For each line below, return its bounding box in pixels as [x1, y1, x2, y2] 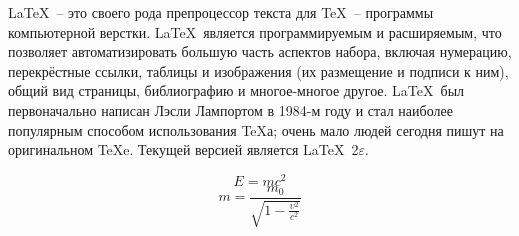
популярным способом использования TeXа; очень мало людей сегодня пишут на [8, 119, 504, 140]
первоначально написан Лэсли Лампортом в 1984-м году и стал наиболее [8, 99, 453, 120]
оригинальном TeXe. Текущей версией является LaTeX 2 [8, 139, 359, 160]
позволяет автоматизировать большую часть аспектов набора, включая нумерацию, [8, 41, 512, 62]
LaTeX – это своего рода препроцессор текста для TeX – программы [8, 2, 434, 22]
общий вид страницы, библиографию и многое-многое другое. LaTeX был [8, 80, 465, 101]
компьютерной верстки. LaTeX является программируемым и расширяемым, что [8, 21, 502, 42]
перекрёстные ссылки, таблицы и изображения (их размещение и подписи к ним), [8, 60, 509, 81]
